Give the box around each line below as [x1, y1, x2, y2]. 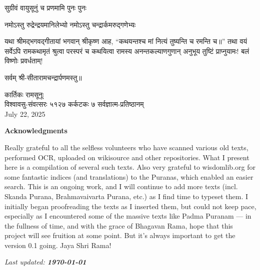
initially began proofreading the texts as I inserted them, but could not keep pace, [4, 201, 256, 211]
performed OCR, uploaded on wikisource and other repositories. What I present [4, 152, 249, 162]
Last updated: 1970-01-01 [4, 257, 86, 267]
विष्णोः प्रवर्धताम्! [4, 55, 43, 66]
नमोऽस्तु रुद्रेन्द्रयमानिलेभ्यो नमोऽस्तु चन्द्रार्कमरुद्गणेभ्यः [4, 19, 136, 29]
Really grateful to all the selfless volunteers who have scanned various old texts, [4, 142, 248, 152]
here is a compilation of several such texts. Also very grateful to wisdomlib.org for [4, 162, 255, 172]
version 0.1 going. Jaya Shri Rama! [4, 240, 111, 250]
